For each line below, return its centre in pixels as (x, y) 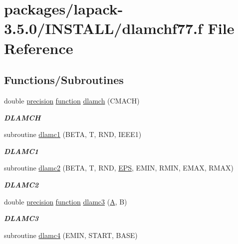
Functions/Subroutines (64, 80)
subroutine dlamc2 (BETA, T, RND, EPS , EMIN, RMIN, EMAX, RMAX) (119, 168)
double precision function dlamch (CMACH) (72, 100)
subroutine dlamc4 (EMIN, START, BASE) (71, 235)
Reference (39, 48)
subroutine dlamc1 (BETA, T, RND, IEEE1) (73, 134)
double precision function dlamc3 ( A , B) (66, 201)
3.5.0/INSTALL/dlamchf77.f (103, 28)
